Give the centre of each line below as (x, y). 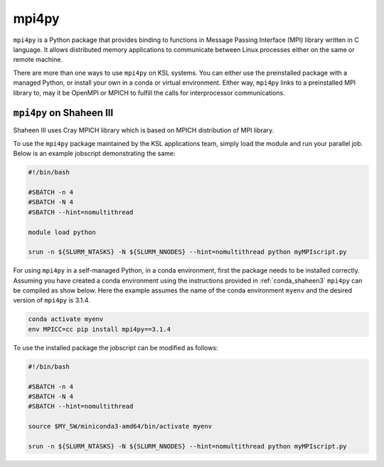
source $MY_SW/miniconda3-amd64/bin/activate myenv (120, 426)
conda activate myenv (66, 319)
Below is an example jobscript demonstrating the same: (94, 154)
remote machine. (38, 60)
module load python (62, 232)
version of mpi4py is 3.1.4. (52, 300)
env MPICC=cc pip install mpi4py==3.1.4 (99, 329)
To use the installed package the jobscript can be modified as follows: (116, 347)
